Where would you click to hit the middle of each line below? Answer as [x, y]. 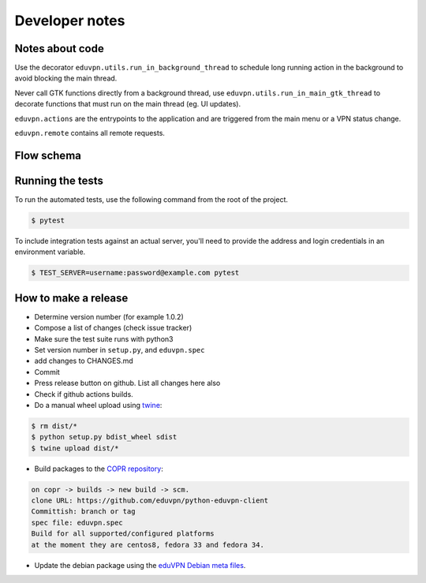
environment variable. [50, 252]
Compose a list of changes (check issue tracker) [113, 328]
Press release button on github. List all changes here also [127, 383]
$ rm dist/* [54, 426]
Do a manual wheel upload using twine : [98, 405]
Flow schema [48, 155]
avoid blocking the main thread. [66, 78]
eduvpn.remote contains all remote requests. [90, 133]
